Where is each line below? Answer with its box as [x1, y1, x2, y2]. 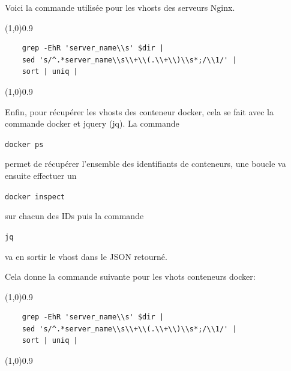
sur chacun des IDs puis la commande [5, 210, 144, 222]
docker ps [5, 140, 44, 149]
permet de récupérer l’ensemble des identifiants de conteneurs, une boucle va [5, 157, 286, 170]
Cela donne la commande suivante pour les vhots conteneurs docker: [5, 270, 256, 283]
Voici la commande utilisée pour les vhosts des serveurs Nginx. [5, 1, 235, 13]
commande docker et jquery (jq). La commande [5, 117, 179, 130]
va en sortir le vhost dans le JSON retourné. [5, 250, 167, 262]
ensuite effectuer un [5, 169, 77, 181]
